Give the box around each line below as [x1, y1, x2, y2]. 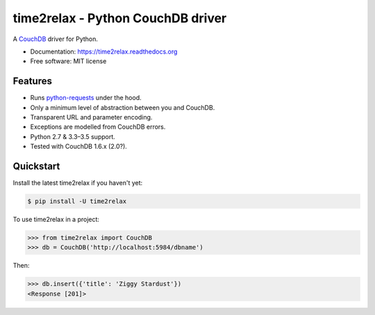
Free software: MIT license [30, 57, 107, 65]
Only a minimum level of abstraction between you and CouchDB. [30, 103, 215, 111]
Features [12, 75, 52, 87]
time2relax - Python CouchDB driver [12, 10, 227, 26]
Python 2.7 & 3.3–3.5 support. [30, 132, 116, 140]
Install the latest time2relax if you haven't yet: [12, 179, 143, 187]
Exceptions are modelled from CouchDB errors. [30, 122, 166, 131]
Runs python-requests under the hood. [30, 94, 142, 102]
